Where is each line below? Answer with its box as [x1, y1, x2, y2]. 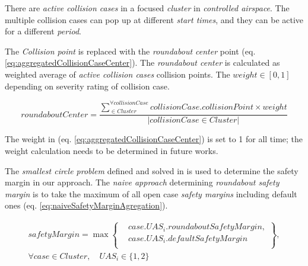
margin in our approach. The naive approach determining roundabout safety [5, 176, 280, 188]
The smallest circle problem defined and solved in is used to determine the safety [5, 164, 299, 177]
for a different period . [5, 25, 81, 37]
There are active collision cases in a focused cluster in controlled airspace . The [5, 2, 290, 14]
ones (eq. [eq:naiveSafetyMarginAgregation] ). [5, 199, 168, 211]
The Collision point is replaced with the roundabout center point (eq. [5, 44, 256, 57]
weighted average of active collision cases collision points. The [5, 68, 230, 80]
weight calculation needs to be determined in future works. [5, 145, 218, 157]
